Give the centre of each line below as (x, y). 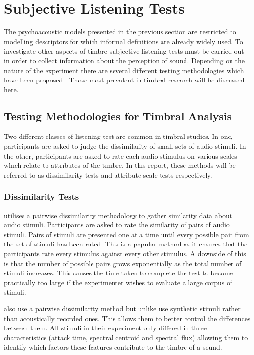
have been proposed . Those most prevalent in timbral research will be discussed (124, 80)
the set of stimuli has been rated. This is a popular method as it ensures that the (126, 244)
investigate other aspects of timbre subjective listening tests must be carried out (124, 51)
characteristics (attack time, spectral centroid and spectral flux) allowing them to (126, 337)
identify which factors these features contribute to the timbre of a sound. (113, 347)
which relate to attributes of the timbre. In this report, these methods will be (120, 165)
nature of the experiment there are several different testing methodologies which (124, 70)
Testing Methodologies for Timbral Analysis (118, 116)
